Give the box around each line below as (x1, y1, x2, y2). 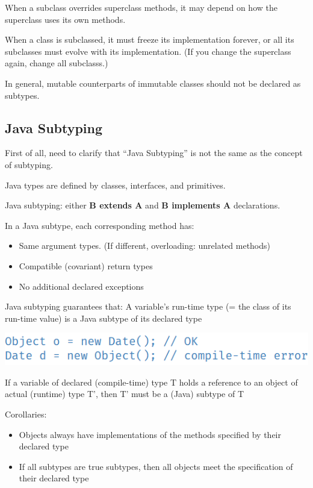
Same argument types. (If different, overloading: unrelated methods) (19, 239, 271, 252)
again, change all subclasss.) (5, 57, 108, 69)
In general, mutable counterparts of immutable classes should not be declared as (5, 77, 301, 89)
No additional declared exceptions (19, 280, 144, 292)
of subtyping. (5, 158, 53, 170)
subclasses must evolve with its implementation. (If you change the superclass (5, 45, 291, 57)
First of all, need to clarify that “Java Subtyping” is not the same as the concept (5, 146, 303, 159)
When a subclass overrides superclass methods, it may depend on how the (5, 1, 277, 13)
